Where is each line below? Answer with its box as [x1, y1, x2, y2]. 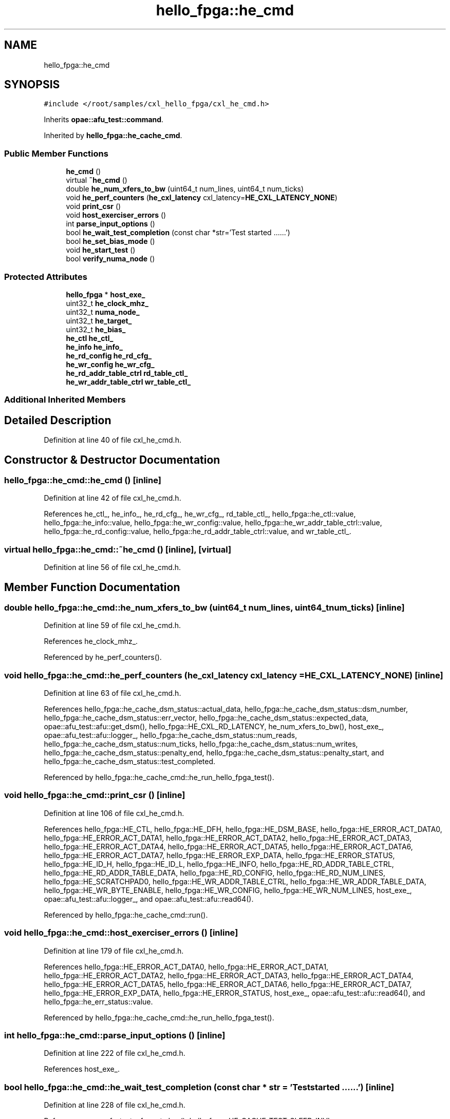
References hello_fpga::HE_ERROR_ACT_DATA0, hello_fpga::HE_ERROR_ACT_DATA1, [44, 962, 329, 971]
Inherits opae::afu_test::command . [44, 115, 164, 124]
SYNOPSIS [4, 78, 60, 91]
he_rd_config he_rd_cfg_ [66, 351, 152, 360]
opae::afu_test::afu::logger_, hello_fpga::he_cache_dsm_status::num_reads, [44, 731, 297, 740]
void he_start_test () [66, 245, 136, 255]
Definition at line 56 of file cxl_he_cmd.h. [44, 563, 181, 572]
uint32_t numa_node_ [66, 307, 140, 316]
